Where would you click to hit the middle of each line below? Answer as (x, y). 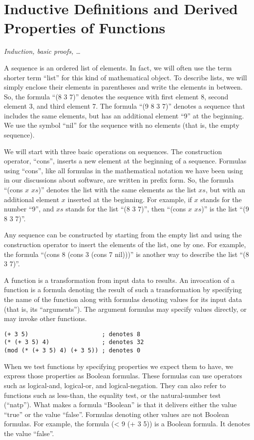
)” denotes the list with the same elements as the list (117, 190)
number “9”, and (29, 209)
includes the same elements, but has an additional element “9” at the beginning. (124, 115)
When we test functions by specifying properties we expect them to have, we (119, 366)
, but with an (225, 190)
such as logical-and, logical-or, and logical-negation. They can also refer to (115, 385)
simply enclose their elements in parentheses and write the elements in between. (123, 87)
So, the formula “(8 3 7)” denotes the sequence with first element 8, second (116, 96)
